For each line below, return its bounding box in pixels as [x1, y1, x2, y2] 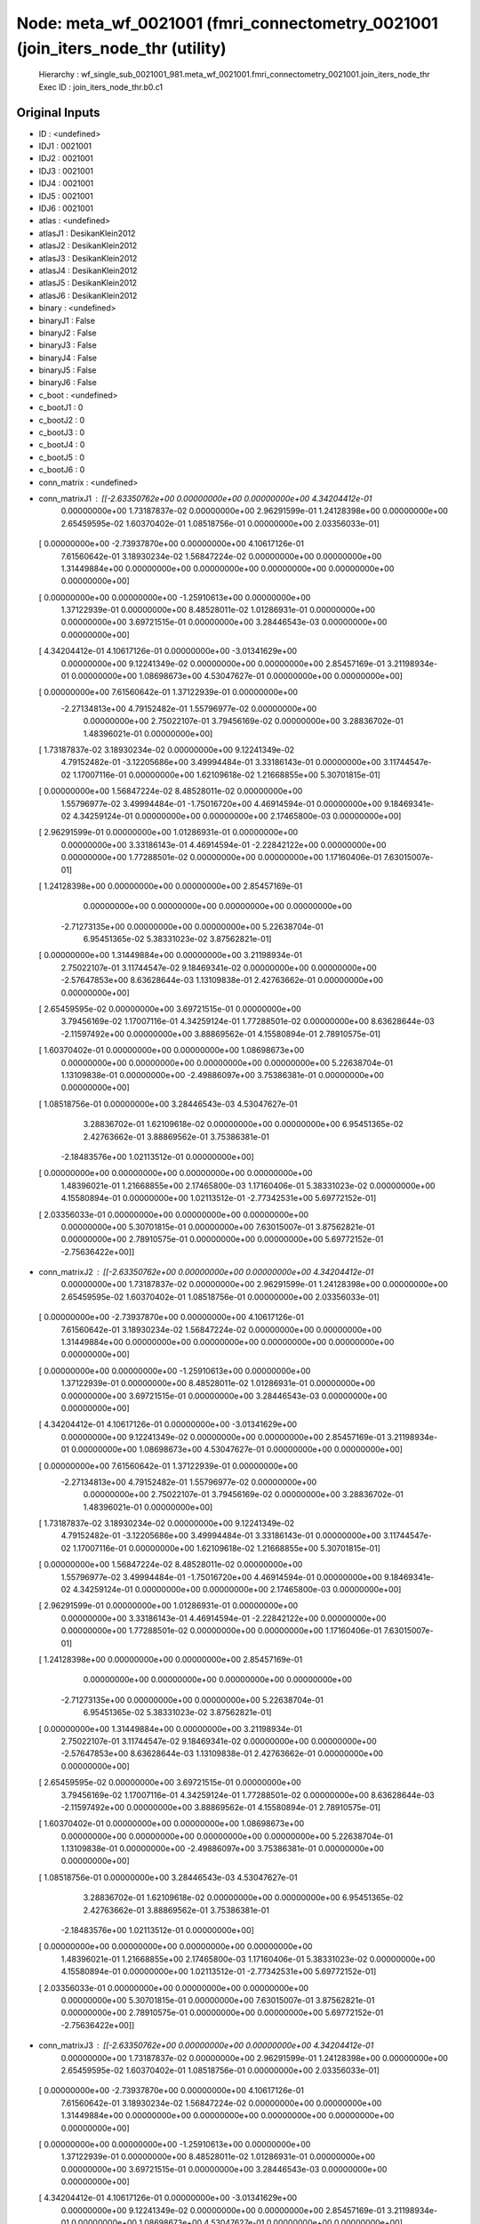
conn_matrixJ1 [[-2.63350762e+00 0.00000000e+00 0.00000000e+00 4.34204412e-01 [38, 493, 372, 504]
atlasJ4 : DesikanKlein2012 [38, 265, 138, 276]
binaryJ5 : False [38, 365, 97, 375]
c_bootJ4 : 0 [38, 439, 85, 450]
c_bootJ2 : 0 [38, 415, 85, 425]
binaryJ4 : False [38, 352, 98, 363]
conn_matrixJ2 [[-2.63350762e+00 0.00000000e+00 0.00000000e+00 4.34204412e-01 [38, 1267, 374, 1277]
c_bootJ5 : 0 [38, 452, 84, 463]
